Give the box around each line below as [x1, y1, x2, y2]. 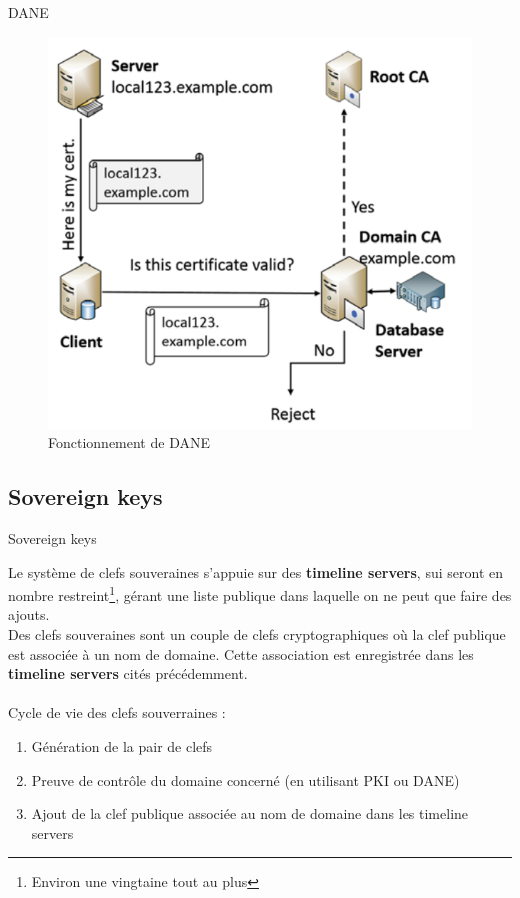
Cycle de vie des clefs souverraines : [8, 702, 226, 723]
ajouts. [8, 604, 50, 625]
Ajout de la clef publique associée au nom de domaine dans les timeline [31, 803, 469, 824]
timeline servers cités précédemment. [8, 663, 248, 684]
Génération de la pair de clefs [31, 735, 213, 756]
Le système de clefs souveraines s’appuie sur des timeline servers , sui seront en [8, 561, 503, 582]
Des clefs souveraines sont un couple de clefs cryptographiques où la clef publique [8, 623, 506, 644]
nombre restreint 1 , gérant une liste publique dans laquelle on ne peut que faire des [8, 582, 512, 605]
